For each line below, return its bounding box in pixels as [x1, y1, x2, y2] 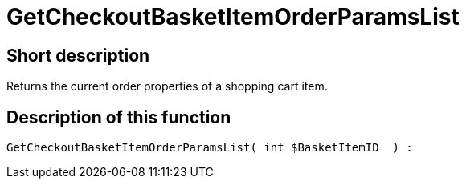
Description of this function [6, 107, 231, 127]
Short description [6, 45, 150, 66]
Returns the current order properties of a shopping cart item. [6, 79, 328, 94]
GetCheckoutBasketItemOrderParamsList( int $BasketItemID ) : [6, 141, 413, 155]
